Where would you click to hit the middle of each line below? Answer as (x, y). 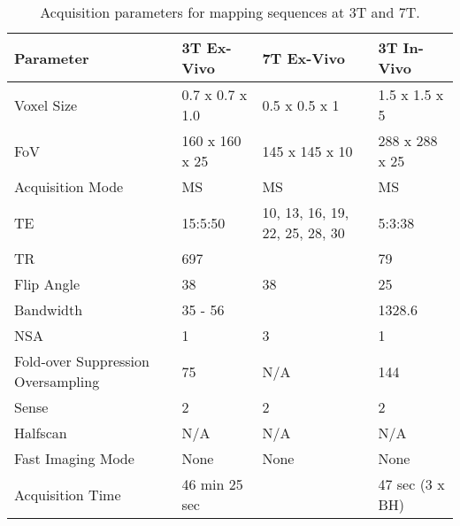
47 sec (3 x (411, 484)
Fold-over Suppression (82, 361)
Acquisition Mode (69, 186)
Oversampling (57, 381)
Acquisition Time (68, 494)
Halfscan (41, 433)
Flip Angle (47, 284)
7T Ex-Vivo (303, 58)
